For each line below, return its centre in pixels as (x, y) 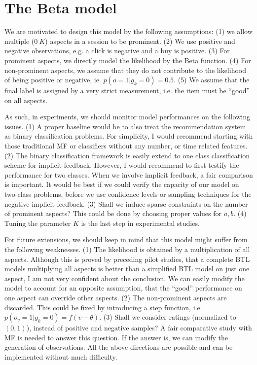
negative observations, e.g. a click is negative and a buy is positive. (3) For (117, 51)
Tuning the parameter (38, 223)
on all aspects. (26, 100)
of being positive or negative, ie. (53, 80)
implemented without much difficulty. (61, 356)
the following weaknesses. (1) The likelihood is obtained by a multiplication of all (127, 249)
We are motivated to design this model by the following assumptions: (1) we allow (128, 31)
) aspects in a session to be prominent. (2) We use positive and (140, 41)
